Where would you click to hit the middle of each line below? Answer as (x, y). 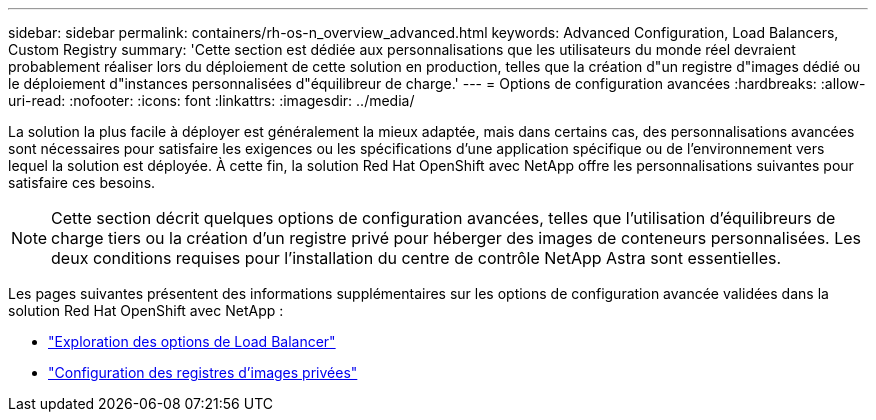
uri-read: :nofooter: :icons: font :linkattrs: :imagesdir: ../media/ (211, 100)
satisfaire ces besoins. (82, 182)
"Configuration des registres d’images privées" (203, 372)
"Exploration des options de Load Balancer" (192, 341)
